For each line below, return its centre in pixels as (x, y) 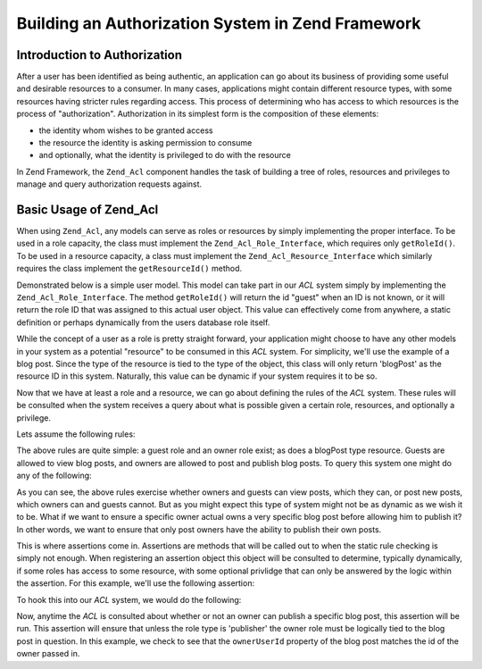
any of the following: (54, 476)
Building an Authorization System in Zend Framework (219, 23)
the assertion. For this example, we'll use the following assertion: (135, 583)
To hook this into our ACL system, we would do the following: (129, 599)
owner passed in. (48, 654)
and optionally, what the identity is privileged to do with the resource (165, 155)
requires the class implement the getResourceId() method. (129, 269)
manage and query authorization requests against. (109, 184)
